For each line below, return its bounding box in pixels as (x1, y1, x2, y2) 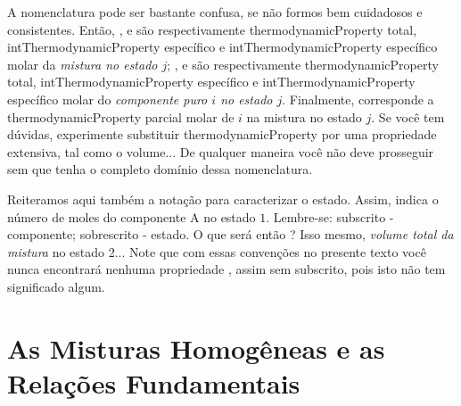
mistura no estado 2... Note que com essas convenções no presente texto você (7, 242, 426, 261)
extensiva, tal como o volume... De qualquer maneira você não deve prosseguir (7, 142, 434, 161)
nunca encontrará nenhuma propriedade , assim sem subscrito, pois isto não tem (7, 260, 446, 278)
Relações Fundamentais (7, 364, 300, 401)
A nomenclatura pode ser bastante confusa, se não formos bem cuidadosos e (7, 3, 423, 21)
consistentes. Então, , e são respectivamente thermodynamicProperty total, (7, 20, 417, 38)
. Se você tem (371, 107, 445, 126)
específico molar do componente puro (7, 89, 208, 108)
